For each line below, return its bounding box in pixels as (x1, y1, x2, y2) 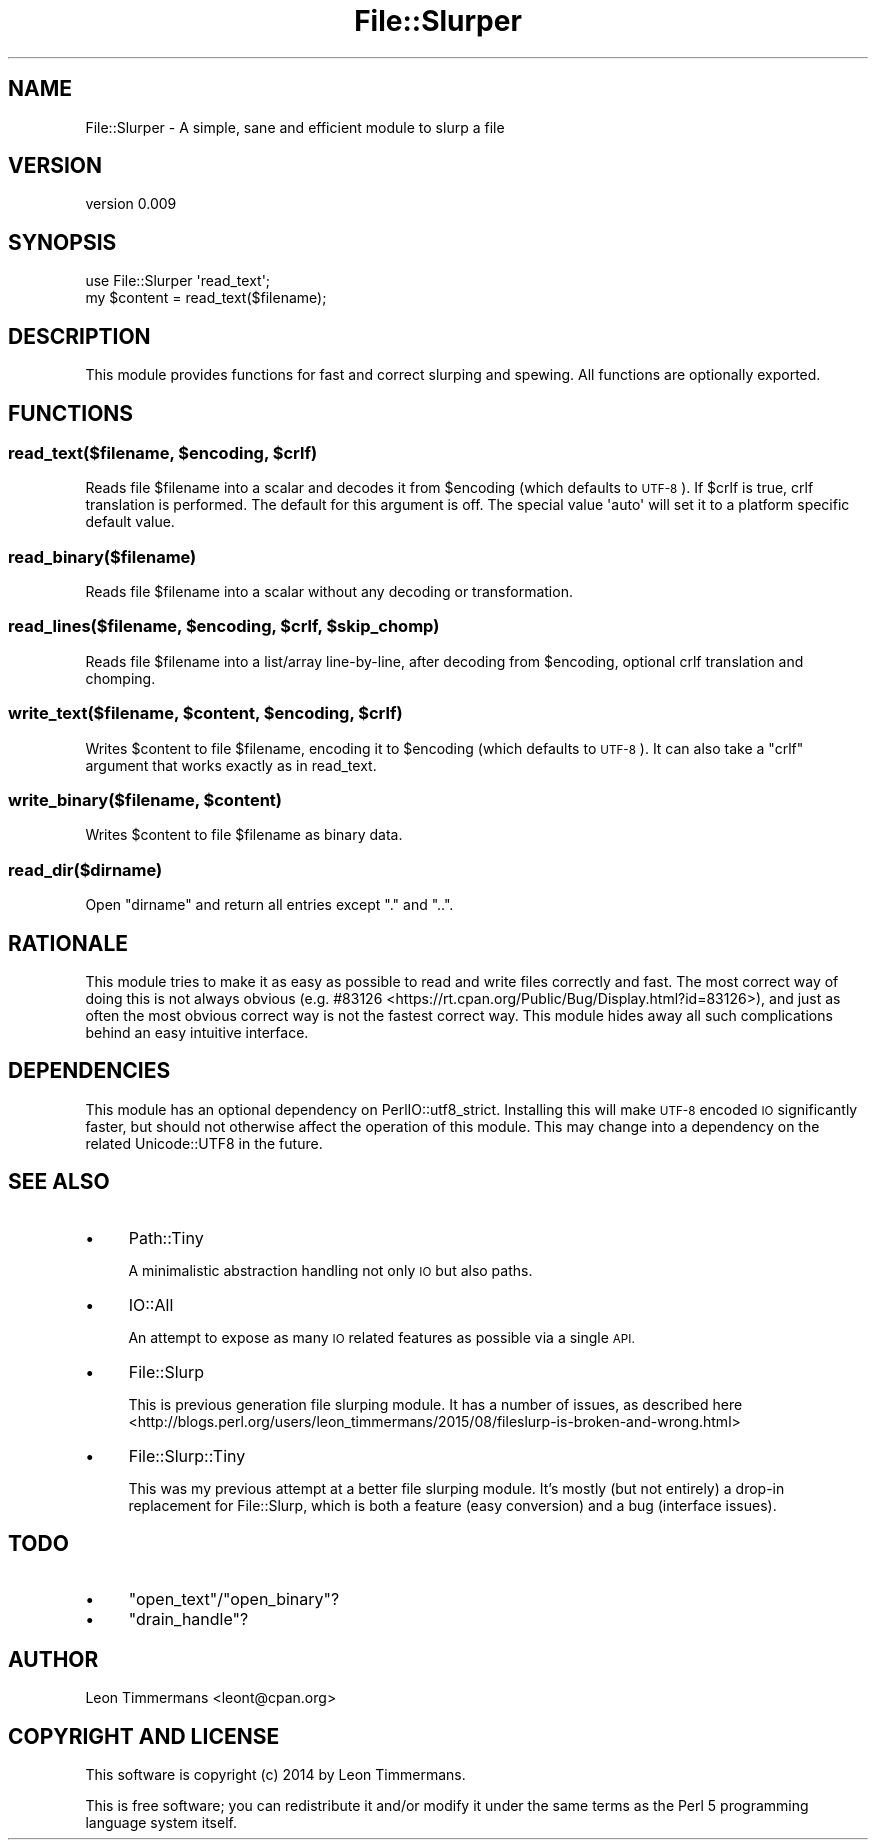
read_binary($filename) (8, 546, 197, 567)
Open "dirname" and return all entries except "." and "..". (85, 896, 454, 914)
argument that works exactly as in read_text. (85, 756, 377, 774)
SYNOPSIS (8, 229, 117, 255)
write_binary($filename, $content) (8, 789, 282, 810)
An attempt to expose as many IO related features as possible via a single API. (128, 1328, 635, 1346)
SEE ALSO (8, 1169, 110, 1195)
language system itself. (85, 1814, 237, 1832)
